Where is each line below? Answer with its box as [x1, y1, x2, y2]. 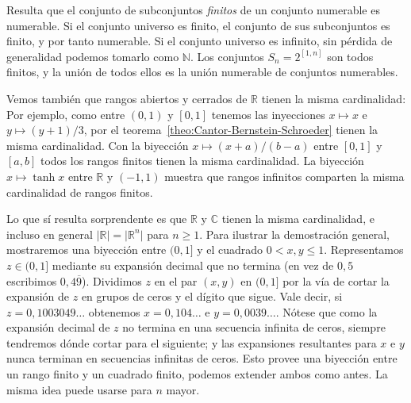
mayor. [166, 381, 200, 397]
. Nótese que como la [275, 303, 378, 320]
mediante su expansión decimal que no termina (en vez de [52, 256, 334, 273]
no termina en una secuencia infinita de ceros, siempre [122, 319, 386, 336]
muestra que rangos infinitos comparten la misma [164, 167, 405, 184]
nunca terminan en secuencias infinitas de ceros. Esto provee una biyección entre [6, 350, 398, 367]
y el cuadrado [197, 241, 263, 258]
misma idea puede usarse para [6, 381, 152, 397]
